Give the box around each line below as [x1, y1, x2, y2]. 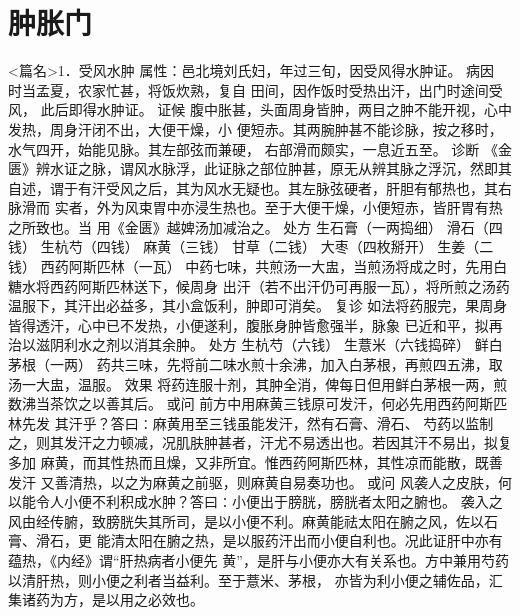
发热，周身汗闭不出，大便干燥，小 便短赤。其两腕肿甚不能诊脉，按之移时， [8, 118, 503, 139]
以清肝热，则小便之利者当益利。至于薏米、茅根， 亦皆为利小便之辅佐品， [8, 569, 489, 590]
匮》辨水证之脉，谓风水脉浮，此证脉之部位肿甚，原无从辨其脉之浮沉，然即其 [8, 158, 512, 179]
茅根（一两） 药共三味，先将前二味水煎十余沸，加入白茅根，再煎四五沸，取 [8, 354, 503, 375]
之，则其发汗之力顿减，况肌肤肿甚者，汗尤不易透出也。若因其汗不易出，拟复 [8, 432, 512, 453]
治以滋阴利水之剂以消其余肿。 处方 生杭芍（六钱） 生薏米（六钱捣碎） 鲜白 [8, 334, 503, 355]
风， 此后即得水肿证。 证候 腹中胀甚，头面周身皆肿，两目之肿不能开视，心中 [8, 99, 512, 120]
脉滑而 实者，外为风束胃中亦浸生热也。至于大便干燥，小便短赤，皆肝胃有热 [8, 197, 503, 218]
